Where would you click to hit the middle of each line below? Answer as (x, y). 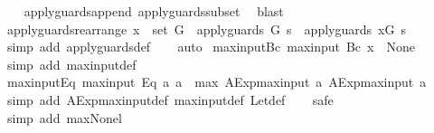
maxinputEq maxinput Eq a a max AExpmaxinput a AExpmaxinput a (217, 82)
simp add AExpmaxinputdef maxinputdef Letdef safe (170, 99)
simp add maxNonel (64, 117)
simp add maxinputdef (71, 64)
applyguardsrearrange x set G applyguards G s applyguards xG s (206, 28)
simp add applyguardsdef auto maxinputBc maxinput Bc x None (211, 47)
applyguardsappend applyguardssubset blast (154, 11)
